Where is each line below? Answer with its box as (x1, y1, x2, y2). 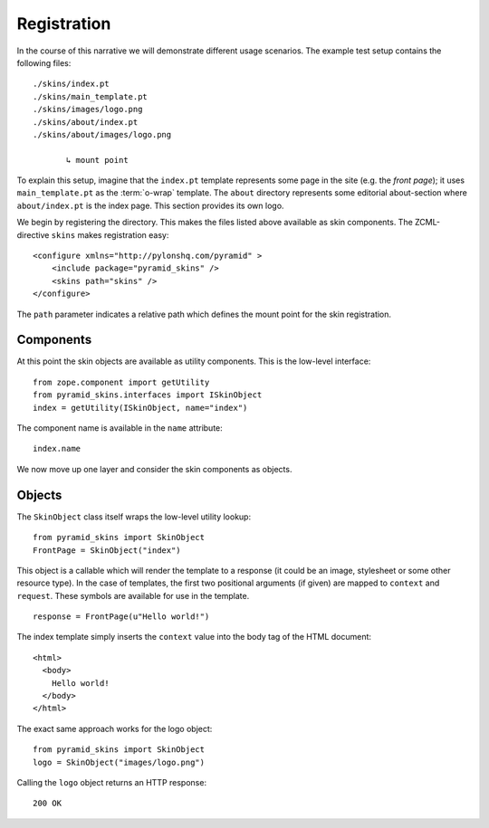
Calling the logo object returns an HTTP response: (16, 776, 207, 787)
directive (16, 229, 50, 240)
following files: (16, 57, 72, 68)
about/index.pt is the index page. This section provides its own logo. (16, 200, 284, 211)
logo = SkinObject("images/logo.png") (33, 757, 206, 767)
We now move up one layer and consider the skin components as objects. (16, 463, 292, 474)
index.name (33, 443, 81, 454)
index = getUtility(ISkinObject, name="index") (33, 403, 248, 413)
